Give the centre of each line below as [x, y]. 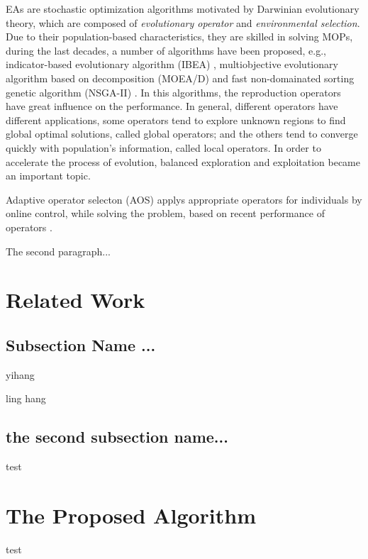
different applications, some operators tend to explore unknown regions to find [176, 120]
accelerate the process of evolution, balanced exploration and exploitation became [183, 161]
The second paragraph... [58, 251]
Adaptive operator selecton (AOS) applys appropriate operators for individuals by [184, 199]
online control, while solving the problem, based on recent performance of [165, 213]
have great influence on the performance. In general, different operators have [172, 106]
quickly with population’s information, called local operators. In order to [163, 147]
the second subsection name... [117, 437]
